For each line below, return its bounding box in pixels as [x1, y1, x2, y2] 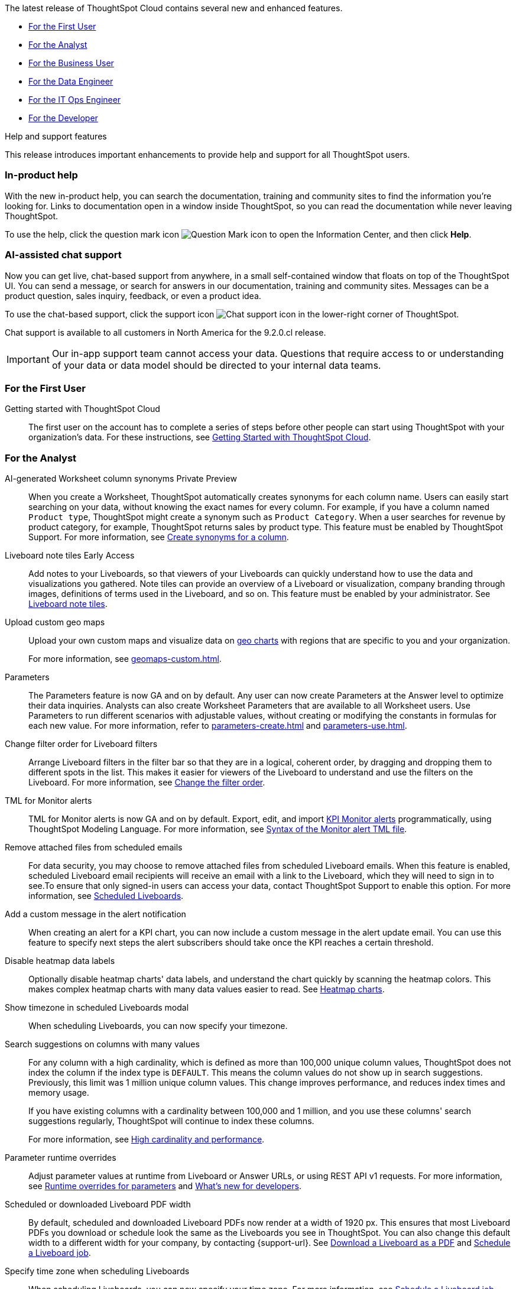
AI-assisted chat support [5, 249, 122, 261]
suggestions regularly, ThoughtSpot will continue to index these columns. [28, 1116, 314, 1126]
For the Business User [28, 58, 114, 68]
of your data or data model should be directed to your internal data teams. [51, 359, 381, 371]
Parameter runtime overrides [5, 1152, 116, 1163]
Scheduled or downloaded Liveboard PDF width [5, 1199, 191, 1209]
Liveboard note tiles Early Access [5, 550, 135, 560]
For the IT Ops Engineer [28, 95, 121, 105]
